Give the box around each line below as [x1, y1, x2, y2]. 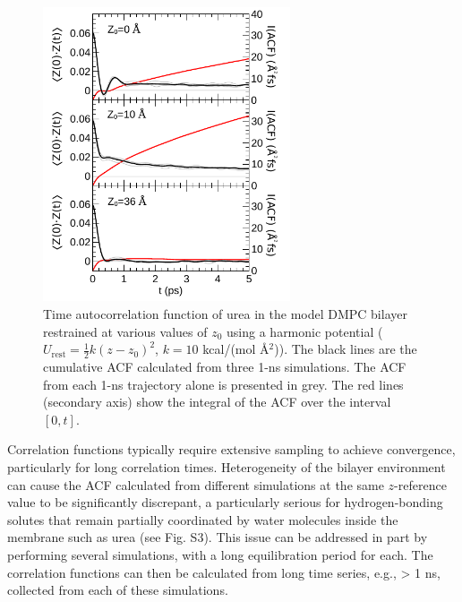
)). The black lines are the [274, 340, 417, 358]
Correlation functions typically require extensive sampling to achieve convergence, [7, 440, 456, 459]
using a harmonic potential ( [227, 322, 383, 340]
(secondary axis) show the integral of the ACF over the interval [43, 392, 391, 411]
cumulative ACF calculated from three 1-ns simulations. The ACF [43, 357, 406, 376]
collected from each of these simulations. [7, 580, 228, 599]
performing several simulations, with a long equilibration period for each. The [7, 546, 433, 563]
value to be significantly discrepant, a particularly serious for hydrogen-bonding [7, 493, 443, 512]
